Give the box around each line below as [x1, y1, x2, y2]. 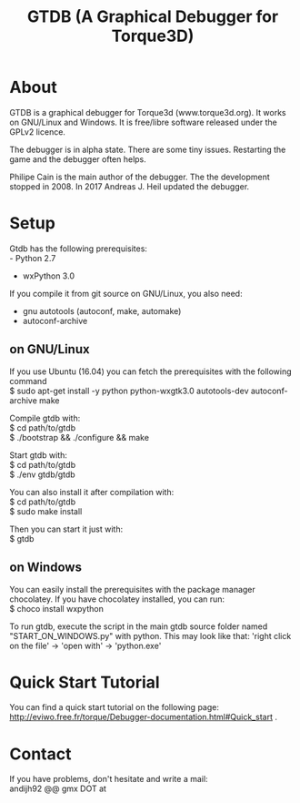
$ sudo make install [9, 505, 83, 516]
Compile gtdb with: [9, 412, 81, 423]
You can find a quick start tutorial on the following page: [9, 702, 220, 713]
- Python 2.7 [9, 252, 56, 263]
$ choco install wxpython [9, 603, 105, 614]
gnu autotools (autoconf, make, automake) [22, 305, 182, 316]
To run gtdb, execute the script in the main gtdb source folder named [9, 621, 268, 632]
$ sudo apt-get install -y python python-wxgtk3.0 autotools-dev [9, 385, 249, 396]
